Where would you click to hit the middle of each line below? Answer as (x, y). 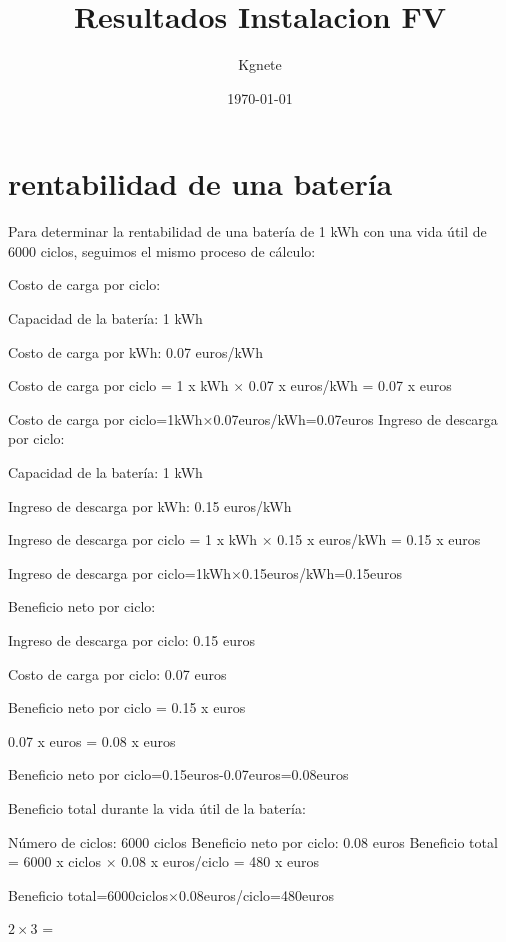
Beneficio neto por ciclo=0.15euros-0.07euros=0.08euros (178, 774)
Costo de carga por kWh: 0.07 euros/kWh (136, 351)
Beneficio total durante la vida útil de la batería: (157, 807)
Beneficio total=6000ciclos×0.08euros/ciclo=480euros (171, 894)
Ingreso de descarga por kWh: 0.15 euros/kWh (150, 505)
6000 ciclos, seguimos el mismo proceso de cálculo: (162, 250)
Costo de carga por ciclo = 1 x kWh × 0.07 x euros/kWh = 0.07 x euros (230, 385)
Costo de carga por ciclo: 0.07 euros (117, 673)
